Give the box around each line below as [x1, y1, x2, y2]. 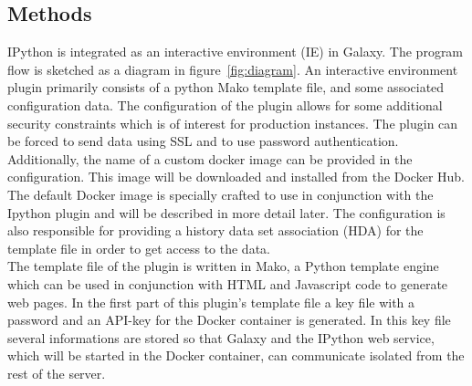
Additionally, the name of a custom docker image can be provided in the [7, 149, 413, 168]
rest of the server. [7, 363, 106, 382]
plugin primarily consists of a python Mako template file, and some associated [7, 78, 445, 97]
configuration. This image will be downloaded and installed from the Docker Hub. [7, 167, 466, 186]
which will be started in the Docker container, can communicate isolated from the [7, 346, 465, 365]
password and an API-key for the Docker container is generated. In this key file [7, 310, 451, 329]
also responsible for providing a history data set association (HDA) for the [7, 221, 424, 240]
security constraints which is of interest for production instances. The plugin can [7, 113, 458, 132]
